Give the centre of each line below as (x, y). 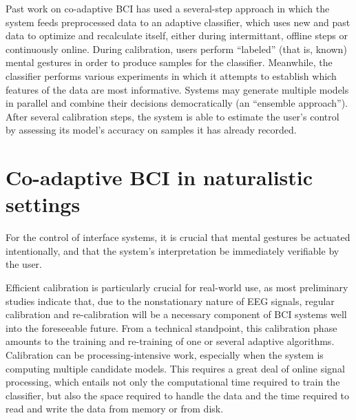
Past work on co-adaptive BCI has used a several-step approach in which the (168, 8)
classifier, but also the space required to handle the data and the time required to (178, 395)
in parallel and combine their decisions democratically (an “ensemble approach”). (177, 103)
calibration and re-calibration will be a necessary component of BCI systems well (176, 314)
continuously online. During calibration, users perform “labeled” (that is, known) (176, 49)
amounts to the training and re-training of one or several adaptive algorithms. (170, 341)
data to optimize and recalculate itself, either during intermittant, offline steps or (177, 35)
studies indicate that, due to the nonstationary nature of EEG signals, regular (170, 301)
